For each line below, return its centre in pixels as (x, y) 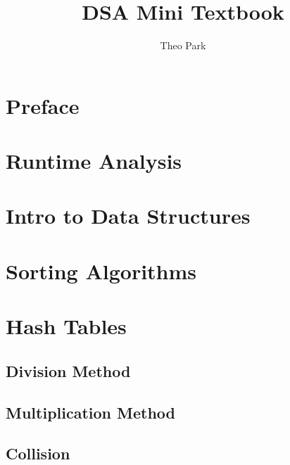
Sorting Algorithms (101, 270)
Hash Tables (66, 326)
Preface (43, 105)
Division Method (68, 370)
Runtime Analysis (94, 161)
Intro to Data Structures (128, 216)
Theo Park (183, 45)
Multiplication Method (91, 412)
